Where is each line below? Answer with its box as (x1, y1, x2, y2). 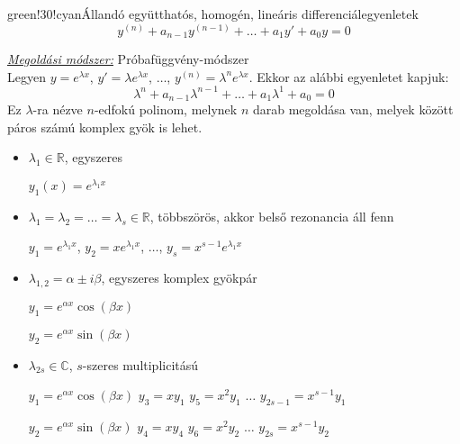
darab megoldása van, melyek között (252, 100, 454, 119)
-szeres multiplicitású (82, 355, 199, 374)
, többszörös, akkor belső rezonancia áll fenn (149, 206, 394, 225)
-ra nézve (32, 100, 83, 119)
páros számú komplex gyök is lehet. (7, 117, 203, 136)
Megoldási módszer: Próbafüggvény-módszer (7, 50, 249, 68)
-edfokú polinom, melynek (94, 100, 238, 119)
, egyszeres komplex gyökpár (101, 268, 257, 287)
